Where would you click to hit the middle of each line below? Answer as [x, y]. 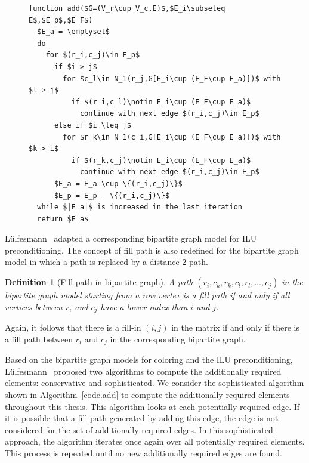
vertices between [34, 306]
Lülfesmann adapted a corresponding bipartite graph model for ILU [131, 238]
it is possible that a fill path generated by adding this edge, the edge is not [142, 418]
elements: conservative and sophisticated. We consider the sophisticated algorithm [154, 383]
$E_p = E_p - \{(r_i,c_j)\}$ [112, 195]
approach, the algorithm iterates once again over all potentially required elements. [155, 441]
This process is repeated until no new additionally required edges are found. [143, 453]
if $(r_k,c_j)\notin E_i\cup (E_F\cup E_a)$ [161, 160]
